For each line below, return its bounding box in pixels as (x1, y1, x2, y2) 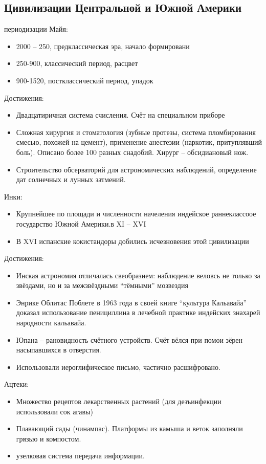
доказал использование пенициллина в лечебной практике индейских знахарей (16, 307, 260, 318)
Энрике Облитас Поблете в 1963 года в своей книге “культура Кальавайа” (16, 297, 247, 307)
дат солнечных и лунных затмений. (16, 174, 126, 185)
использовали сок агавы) (16, 406, 93, 416)
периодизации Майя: (4, 24, 68, 34)
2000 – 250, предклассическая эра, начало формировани (16, 40, 190, 51)
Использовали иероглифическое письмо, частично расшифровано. (16, 361, 220, 372)
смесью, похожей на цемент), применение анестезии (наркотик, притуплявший (16, 137, 262, 147)
